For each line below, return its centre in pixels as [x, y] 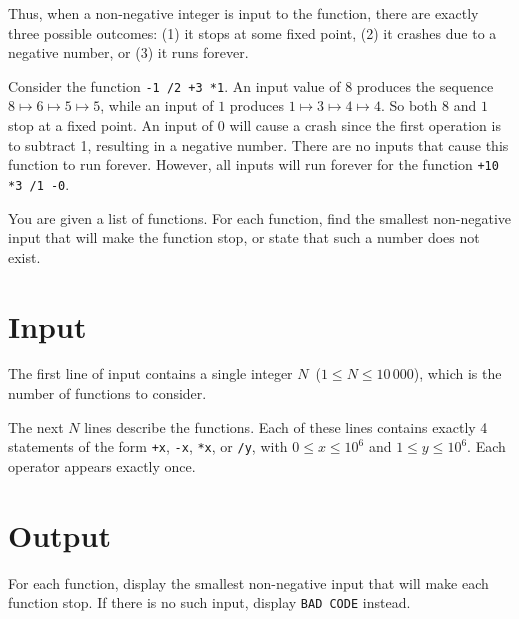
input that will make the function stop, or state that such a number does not [244, 237]
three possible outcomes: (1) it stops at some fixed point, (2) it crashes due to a [252, 32]
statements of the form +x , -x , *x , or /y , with [148, 446]
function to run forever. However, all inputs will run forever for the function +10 [253, 164]
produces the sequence [425, 85]
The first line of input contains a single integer [150, 373]
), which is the [457, 373]
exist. [24, 256]
